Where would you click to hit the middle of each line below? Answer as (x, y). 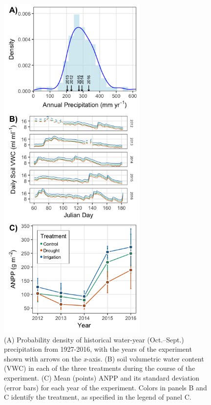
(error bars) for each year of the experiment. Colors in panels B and (105, 387)
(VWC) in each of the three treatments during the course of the (100, 368)
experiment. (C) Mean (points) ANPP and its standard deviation (102, 377)
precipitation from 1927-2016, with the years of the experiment (98, 349)
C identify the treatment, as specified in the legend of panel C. (98, 397)
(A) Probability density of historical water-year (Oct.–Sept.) (94, 339)
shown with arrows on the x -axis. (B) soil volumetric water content (104, 358)
